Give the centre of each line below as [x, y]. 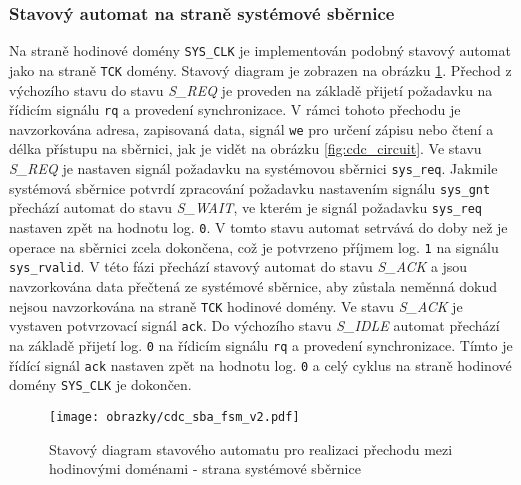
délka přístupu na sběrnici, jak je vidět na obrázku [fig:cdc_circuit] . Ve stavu [245, 148]
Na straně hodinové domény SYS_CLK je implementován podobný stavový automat [260, 50]
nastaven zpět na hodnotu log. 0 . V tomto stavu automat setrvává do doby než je [258, 227]
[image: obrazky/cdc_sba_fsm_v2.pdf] [174, 416]
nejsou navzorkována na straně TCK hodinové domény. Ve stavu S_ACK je [236, 305]
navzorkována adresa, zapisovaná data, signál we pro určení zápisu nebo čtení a [251, 128]
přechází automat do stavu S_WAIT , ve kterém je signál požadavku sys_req [245, 207]
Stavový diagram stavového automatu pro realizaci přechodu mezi [251, 448]
